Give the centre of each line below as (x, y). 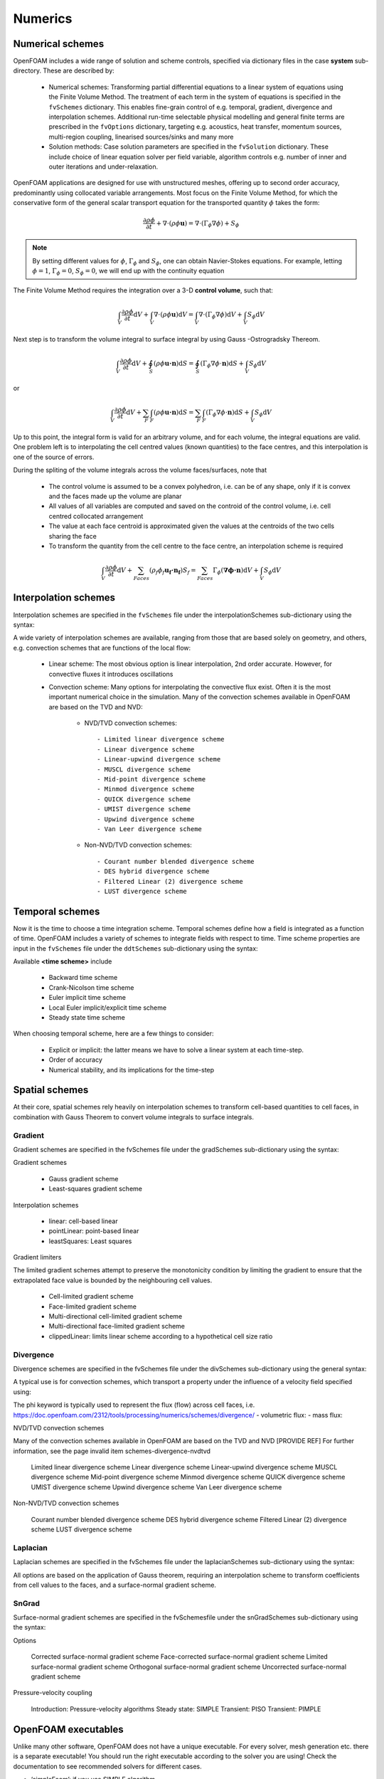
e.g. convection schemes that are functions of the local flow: (102, 648)
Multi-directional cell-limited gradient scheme (116, 1316)
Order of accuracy (76, 1060)
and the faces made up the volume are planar (115, 496)
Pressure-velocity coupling (53, 1693)
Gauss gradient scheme (84, 1178)
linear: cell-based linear (83, 1221)
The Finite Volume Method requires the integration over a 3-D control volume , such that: (143, 290)
